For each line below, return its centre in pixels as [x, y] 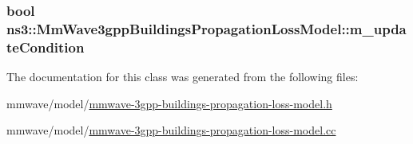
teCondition [46, 47]
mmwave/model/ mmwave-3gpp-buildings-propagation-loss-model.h [169, 103]
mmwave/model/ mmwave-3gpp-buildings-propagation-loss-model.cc [171, 130]
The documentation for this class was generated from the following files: [183, 77]
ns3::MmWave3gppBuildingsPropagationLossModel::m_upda [206, 28]
